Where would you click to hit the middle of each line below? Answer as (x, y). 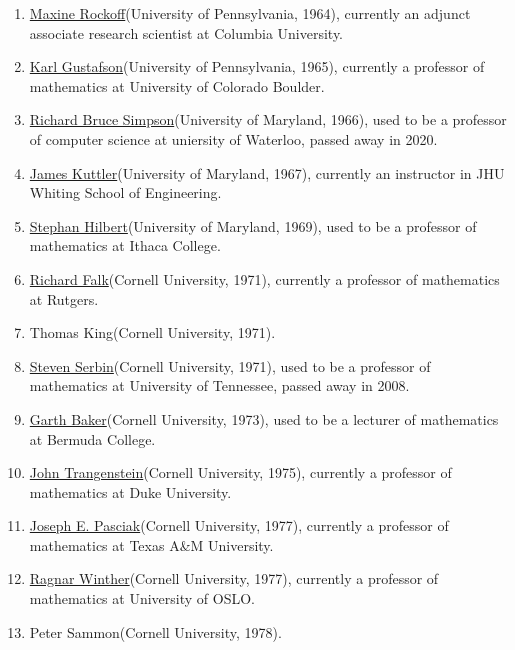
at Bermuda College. (92, 438)
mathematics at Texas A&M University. (151, 544)
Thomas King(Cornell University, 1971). (152, 332)
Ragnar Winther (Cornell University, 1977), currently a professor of (234, 578)
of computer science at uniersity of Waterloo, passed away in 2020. (233, 138)
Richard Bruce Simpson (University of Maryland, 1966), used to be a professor (268, 119)
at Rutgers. (64, 298)
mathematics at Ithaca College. (125, 245)
